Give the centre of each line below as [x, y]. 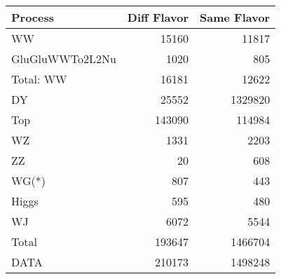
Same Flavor [235, 17]
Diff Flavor [158, 17]
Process [33, 17]
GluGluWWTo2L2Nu [64, 59]
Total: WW [39, 79]
